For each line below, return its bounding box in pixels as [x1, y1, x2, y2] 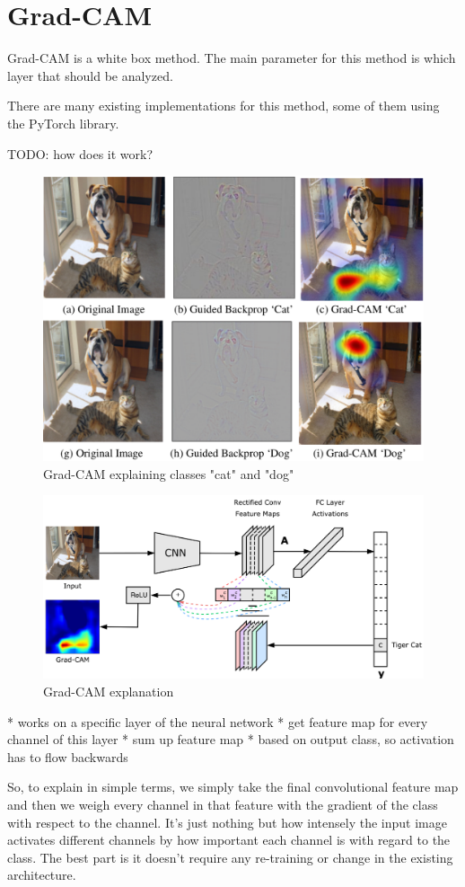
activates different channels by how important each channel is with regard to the [7, 830, 451, 849]
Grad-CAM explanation [43, 682, 174, 700]
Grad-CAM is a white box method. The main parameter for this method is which [7, 49, 456, 67]
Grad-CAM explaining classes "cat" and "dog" [43, 464, 294, 483]
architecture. [7, 865, 76, 884]
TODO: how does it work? [7, 144, 154, 163]
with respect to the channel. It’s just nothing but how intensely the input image [7, 812, 447, 831]
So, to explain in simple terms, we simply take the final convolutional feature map [7, 777, 459, 796]
